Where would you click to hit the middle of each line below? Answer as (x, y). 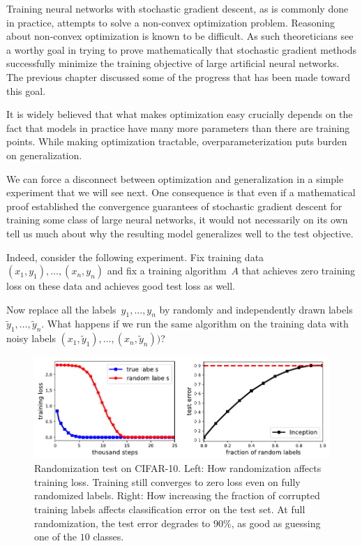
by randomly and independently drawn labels (256, 309)
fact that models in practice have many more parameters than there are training (178, 127)
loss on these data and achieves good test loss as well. (121, 286)
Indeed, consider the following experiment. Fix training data (135, 257)
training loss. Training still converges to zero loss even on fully (167, 481)
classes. (108, 537)
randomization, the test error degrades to (122, 523)
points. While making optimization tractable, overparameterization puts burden (177, 141)
